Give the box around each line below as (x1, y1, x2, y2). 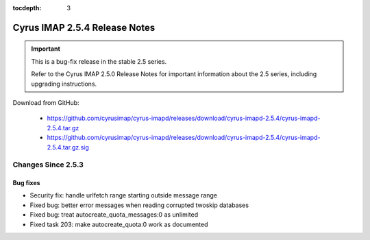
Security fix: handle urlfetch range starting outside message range (29, 191, 218, 200)
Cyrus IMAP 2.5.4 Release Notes (12, 21, 156, 34)
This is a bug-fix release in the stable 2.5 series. (31, 57, 167, 65)
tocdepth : (12, 4, 42, 12)
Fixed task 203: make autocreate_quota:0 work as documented (29, 220, 208, 228)
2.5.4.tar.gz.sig (47, 143, 89, 151)
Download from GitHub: (12, 98, 79, 106)
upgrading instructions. (31, 80, 97, 88)
